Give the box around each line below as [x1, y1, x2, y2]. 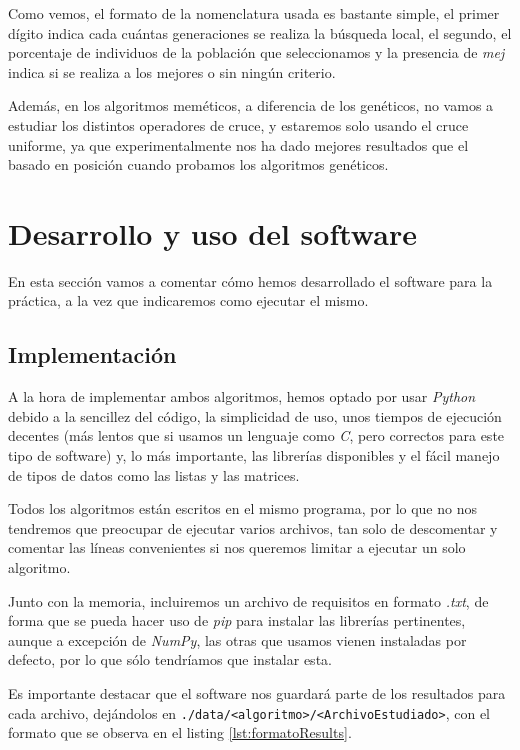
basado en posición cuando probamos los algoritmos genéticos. [8, 154, 389, 175]
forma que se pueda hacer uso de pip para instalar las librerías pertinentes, [8, 610, 466, 631]
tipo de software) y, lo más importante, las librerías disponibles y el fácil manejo [8, 445, 500, 466]
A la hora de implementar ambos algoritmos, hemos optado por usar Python [8, 386, 476, 407]
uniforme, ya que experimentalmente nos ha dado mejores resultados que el [8, 134, 469, 155]
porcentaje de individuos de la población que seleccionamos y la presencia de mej [8, 42, 505, 63]
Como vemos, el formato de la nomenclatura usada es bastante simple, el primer [8, 3, 500, 23]
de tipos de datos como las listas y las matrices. [8, 464, 300, 485]
